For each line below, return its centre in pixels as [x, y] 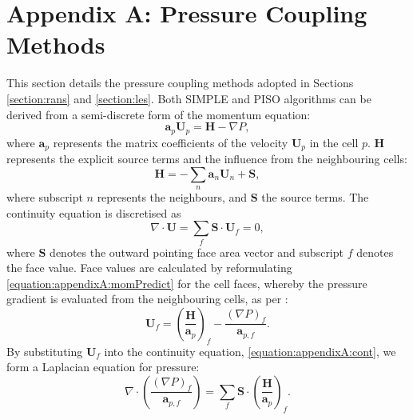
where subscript [45, 196]
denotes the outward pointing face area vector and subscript [197, 252]
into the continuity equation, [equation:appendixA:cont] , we [250, 351]
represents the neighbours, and [172, 196]
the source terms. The [315, 196]
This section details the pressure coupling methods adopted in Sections [180, 83]
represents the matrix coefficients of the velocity [171, 142]
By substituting [45, 351]
